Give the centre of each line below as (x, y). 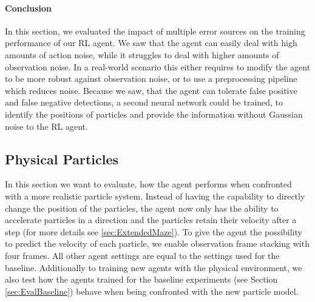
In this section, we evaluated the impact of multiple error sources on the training (155, 31)
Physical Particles (62, 159)
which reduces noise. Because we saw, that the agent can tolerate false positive (151, 90)
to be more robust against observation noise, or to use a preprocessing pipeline (151, 79)
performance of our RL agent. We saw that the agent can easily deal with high (151, 43)
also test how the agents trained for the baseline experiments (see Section (141, 279)
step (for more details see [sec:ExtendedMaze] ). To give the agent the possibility (154, 231)
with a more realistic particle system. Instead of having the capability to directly (155, 196)
